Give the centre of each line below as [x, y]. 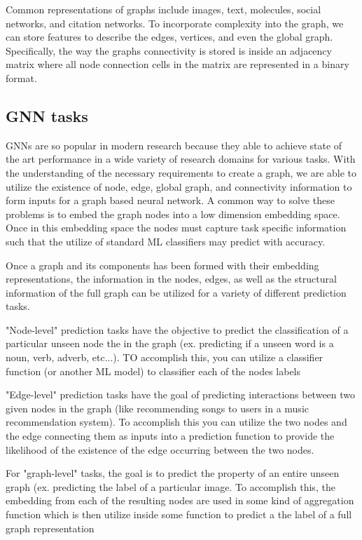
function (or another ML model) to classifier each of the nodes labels [153, 371]
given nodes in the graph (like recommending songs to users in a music [157, 408]
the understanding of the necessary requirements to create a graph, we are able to [181, 172]
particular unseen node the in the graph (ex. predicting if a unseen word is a [170, 343]
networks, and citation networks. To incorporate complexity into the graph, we [175, 23]
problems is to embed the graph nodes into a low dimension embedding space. [173, 214]
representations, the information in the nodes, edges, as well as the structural [171, 279]
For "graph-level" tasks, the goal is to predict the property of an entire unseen [173, 473]
